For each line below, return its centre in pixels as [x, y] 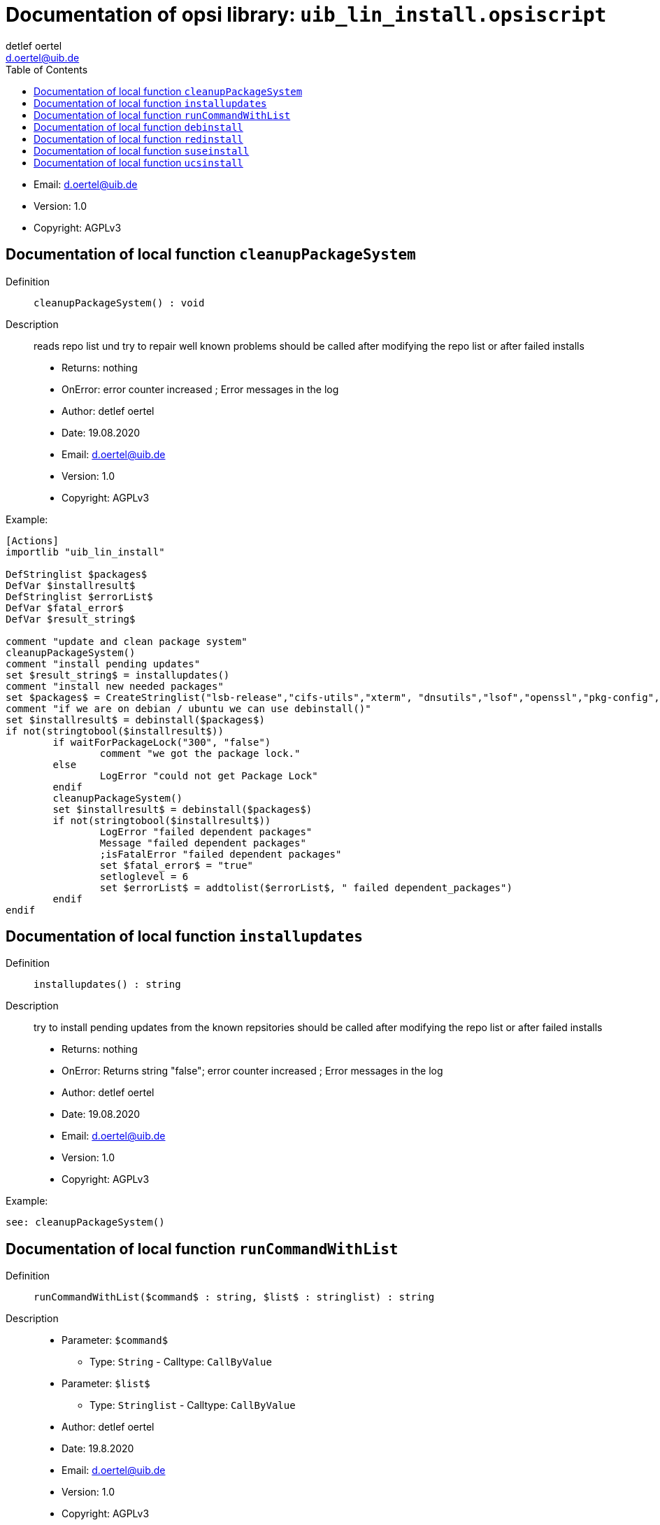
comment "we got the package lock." [200, 753]
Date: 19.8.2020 [98, 1449]
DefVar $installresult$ [71, 585]
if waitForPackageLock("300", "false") [162, 742]
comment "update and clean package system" [127, 641]
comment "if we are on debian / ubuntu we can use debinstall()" [188, 708]
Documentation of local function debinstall [138, 127]
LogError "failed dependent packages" [206, 831]
